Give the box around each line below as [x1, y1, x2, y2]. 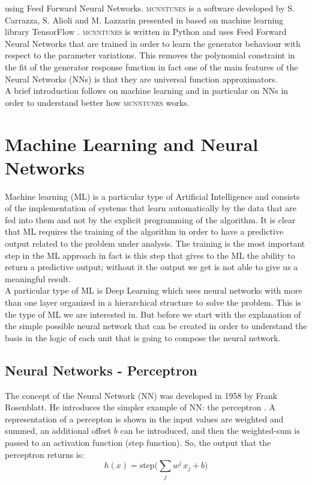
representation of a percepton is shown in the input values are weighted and [5, 412, 284, 425]
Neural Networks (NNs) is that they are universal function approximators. [5, 72, 278, 85]
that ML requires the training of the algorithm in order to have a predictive [5, 225, 284, 238]
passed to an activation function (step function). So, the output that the [5, 436, 271, 448]
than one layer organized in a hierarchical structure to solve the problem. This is [5, 296, 301, 308]
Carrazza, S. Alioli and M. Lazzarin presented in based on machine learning [5, 13, 284, 26]
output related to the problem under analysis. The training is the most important [5, 237, 305, 250]
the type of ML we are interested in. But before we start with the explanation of [5, 307, 301, 320]
